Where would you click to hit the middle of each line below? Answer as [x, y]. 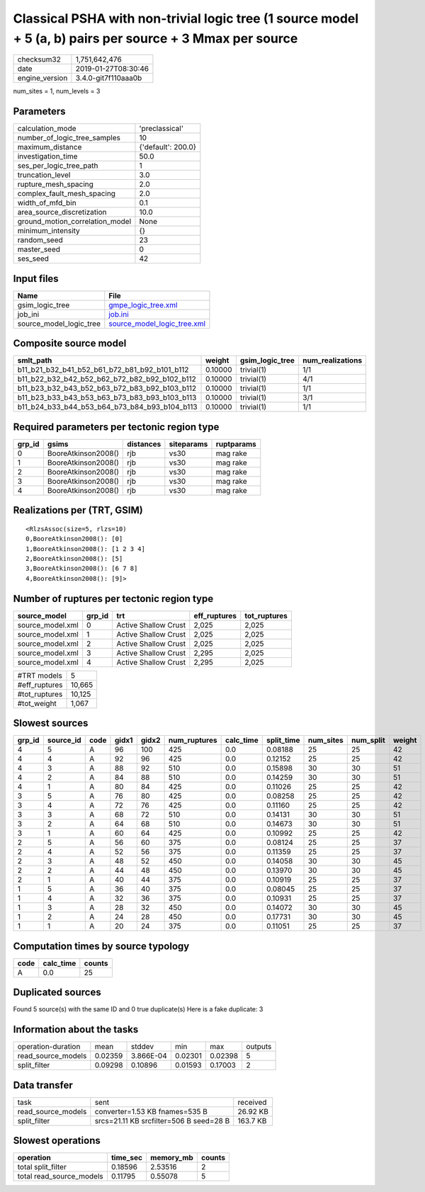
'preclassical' [161, 129]
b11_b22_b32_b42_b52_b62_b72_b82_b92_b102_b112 [107, 379]
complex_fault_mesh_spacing [67, 193]
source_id [64, 740]
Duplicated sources [57, 993]
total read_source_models [61, 1176]
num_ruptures [193, 740]
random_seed [40, 240]
